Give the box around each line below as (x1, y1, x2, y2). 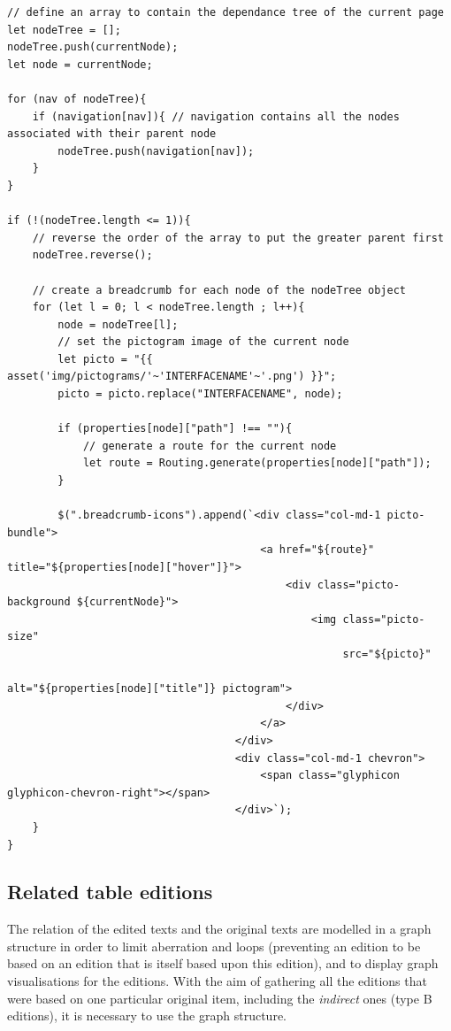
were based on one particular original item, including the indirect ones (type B (7, 989, 432, 1007)
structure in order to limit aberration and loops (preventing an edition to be (7, 936, 421, 955)
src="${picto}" (342, 647, 432, 660)
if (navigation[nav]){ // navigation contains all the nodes (32, 110, 400, 123)
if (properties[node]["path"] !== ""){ (57, 422, 293, 435)
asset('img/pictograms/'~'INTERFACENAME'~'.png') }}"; (7, 370, 337, 383)
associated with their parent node (7, 127, 217, 141)
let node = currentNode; (7, 58, 153, 71)
